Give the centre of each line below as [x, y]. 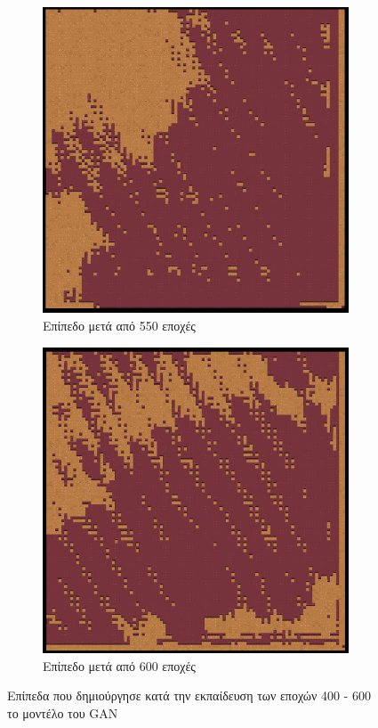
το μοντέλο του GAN [63, 712]
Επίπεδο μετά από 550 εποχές [119, 326]
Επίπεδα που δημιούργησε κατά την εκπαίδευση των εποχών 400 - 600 [189, 695]
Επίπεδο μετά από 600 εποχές [119, 665]
